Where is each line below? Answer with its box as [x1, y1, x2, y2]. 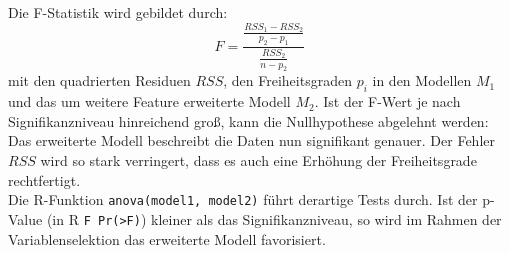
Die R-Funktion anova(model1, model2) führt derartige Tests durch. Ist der [8, 189, 478, 210]
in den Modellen [372, 70, 472, 91]
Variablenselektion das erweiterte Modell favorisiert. [8, 228, 326, 249]
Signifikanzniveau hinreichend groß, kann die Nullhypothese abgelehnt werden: [8, 110, 489, 131]
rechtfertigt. [8, 169, 81, 190]
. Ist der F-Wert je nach [314, 91, 461, 112]
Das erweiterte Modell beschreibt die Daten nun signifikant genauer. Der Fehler [8, 130, 495, 151]
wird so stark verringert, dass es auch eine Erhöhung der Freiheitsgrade [40, 150, 477, 171]
